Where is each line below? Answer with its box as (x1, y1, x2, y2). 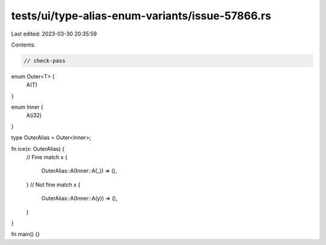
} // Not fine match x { (26, 181, 81, 188)
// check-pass (24, 57, 66, 64)
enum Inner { (11, 103, 43, 111)
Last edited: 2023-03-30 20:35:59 (11, 30, 97, 37)
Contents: (11, 41, 36, 48)
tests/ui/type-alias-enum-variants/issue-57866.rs (11, 9, 272, 22)
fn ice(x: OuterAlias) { (11, 145, 65, 152)
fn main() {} (11, 231, 40, 238)
